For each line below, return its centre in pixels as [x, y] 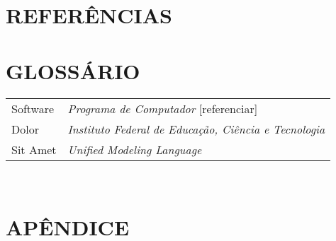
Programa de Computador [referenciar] [163, 108]
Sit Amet [34, 149]
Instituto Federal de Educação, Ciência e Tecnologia [196, 129]
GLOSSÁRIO [73, 70]
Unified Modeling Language [135, 149]
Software [33, 108]
